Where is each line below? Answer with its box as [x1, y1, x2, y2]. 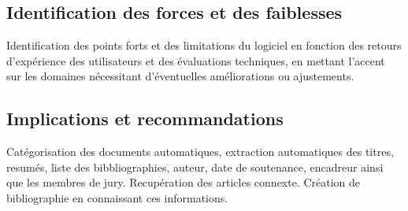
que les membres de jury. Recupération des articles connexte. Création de [6, 174, 361, 191]
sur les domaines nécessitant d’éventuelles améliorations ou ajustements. [6, 68, 354, 84]
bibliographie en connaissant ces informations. [6, 189, 228, 205]
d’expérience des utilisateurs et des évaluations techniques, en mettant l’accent [6, 52, 385, 68]
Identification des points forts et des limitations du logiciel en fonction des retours [6, 37, 402, 54]
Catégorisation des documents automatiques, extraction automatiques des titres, [6, 143, 394, 160]
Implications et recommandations [6, 106, 284, 131]
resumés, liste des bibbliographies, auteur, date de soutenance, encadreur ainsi [6, 158, 384, 175]
